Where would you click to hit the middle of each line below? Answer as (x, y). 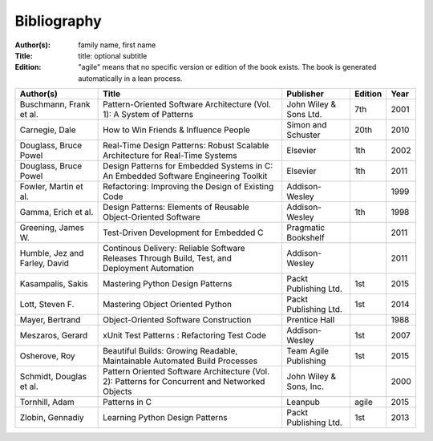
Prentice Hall (310, 320)
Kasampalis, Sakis (54, 284)
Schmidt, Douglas (53, 377)
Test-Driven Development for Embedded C (183, 233)
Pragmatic (306, 228)
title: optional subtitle (113, 55)
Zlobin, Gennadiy (52, 418)
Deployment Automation (148, 269)
